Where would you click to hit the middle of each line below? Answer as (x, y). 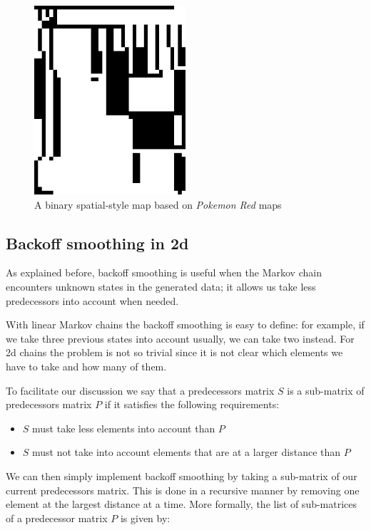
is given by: (145, 518)
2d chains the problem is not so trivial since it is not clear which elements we (174, 352)
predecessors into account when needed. (92, 300)
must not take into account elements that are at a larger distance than (187, 452)
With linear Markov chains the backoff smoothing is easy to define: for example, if (185, 324)
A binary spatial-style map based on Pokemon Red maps (158, 204)
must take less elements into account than (124, 428)
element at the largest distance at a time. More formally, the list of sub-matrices (182, 504)
